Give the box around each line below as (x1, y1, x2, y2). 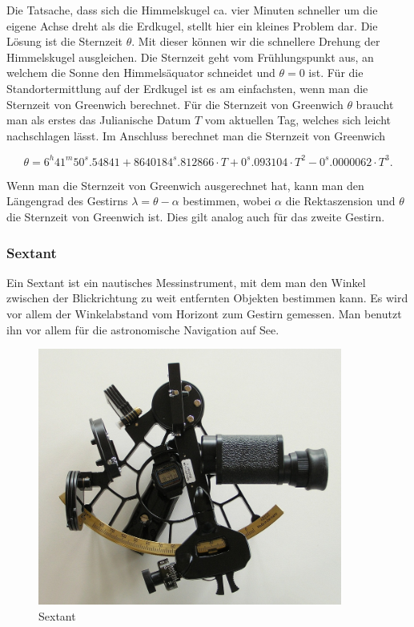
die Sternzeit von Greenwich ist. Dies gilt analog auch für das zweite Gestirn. (6, 208, 385, 225)
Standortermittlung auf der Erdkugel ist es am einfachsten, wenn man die (6, 79, 368, 96)
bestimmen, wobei (183, 192, 271, 209)
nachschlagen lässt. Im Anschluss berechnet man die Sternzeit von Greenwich (6, 127, 386, 144)
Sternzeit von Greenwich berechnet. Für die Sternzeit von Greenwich (6, 95, 344, 112)
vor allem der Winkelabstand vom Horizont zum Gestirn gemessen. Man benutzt (6, 305, 402, 322)
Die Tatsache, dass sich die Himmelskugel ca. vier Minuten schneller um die (6, 2, 378, 18)
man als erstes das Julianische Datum (6, 111, 191, 128)
